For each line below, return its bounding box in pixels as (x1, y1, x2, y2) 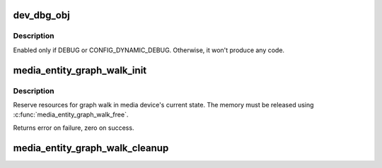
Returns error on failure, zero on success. (13, 124, 134, 132)
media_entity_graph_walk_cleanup (13, 142, 169, 154)
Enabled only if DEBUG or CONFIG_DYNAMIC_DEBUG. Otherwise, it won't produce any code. (13, 46, 285, 54)
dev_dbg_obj (13, 9, 70, 21)
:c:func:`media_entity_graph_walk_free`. (13, 110, 129, 119)
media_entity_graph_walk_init (13, 64, 147, 76)
